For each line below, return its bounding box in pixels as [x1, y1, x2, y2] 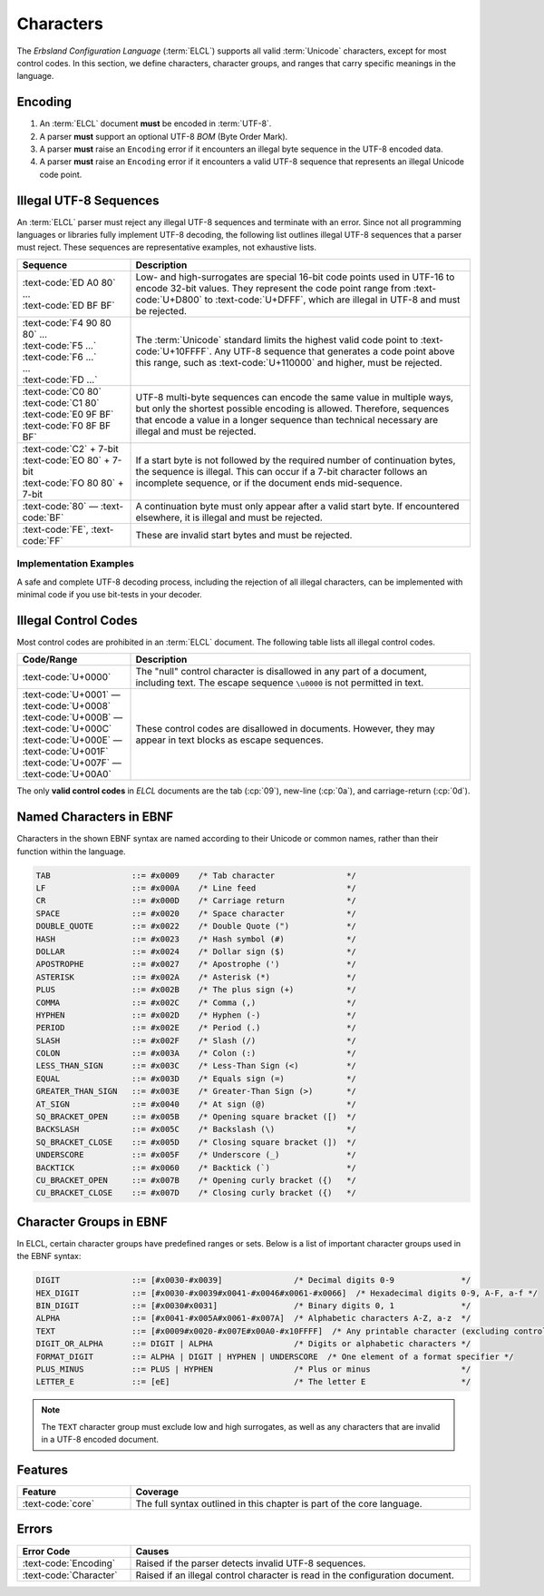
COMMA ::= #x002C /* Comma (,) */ [35, 997, 357, 1008]
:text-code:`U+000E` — [22, 734, 122, 746]
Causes [135, 1544, 170, 1557]
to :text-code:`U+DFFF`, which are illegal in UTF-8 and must [204, 293, 461, 306]
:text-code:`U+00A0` [22, 768, 112, 781]
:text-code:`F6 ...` [22, 350, 97, 363]
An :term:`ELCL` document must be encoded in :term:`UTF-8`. [39, 118, 272, 129]
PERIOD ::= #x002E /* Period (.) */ [35, 1022, 357, 1033]
